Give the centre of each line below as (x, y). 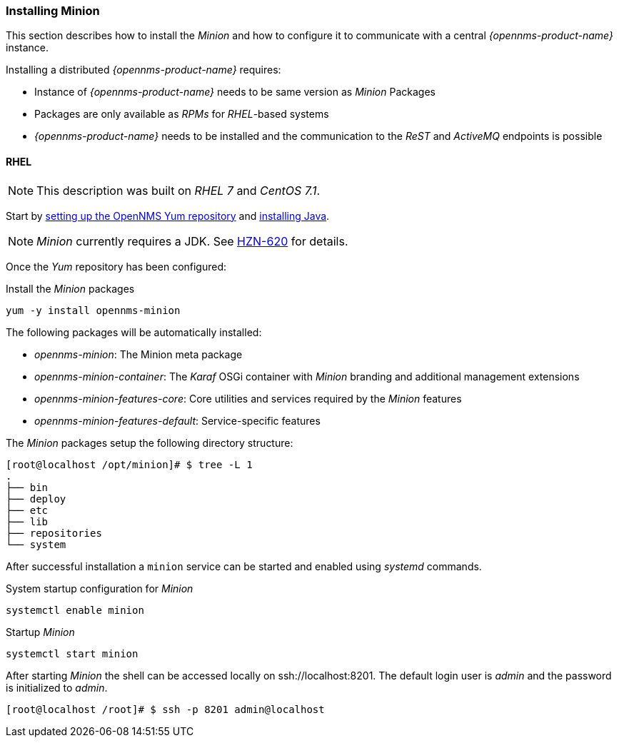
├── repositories (54, 533)
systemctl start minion (72, 653)
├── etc (27, 510)
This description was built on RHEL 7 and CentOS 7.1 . (178, 190)
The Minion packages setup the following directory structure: (150, 443)
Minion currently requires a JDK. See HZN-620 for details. (192, 241)
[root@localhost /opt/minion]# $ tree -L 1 (129, 464)
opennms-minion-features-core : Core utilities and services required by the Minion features (248, 398)
